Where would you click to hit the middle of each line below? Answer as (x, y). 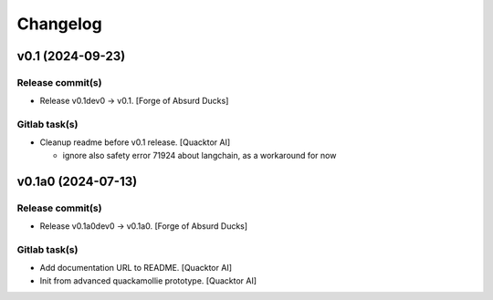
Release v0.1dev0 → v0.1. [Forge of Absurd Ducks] (134, 101)
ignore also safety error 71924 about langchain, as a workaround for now (199, 155)
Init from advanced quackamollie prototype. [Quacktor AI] (148, 280)
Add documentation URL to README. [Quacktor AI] (136, 268)
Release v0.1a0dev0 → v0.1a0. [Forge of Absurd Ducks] (144, 226)
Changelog (59, 24)
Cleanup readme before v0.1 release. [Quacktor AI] (135, 142)
